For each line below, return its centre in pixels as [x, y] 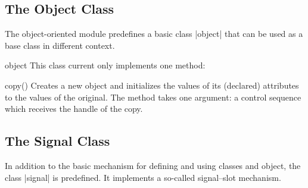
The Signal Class [57, 141]
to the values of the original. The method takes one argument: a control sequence [153, 97]
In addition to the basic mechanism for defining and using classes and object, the [153, 165]
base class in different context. [60, 45]
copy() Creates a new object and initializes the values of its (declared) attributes [152, 85]
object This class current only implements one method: [105, 65]
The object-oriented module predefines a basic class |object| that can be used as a [154, 34]
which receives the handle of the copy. [74, 109]
